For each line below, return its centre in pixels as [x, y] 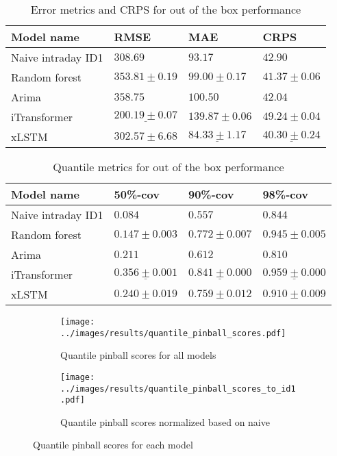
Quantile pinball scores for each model [113, 445]
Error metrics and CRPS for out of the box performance [166, 9]
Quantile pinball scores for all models [138, 355]
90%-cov [211, 194]
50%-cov [137, 194]
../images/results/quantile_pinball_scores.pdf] [173, 333]
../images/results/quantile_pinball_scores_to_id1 [178, 389]
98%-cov [285, 194]
